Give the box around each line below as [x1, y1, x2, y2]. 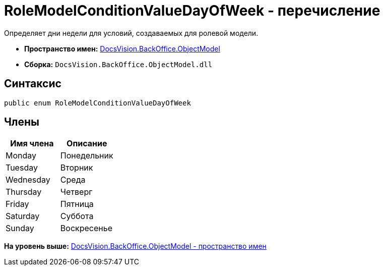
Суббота [60, 211, 94, 222]
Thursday [6, 187, 42, 197]
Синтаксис [4, 77, 61, 90]
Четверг [60, 187, 93, 197]
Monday [6, 150, 37, 161]
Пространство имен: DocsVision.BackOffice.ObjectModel [24, 44, 220, 53]
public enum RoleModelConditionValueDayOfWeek [4, 98, 191, 107]
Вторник [60, 163, 93, 173]
